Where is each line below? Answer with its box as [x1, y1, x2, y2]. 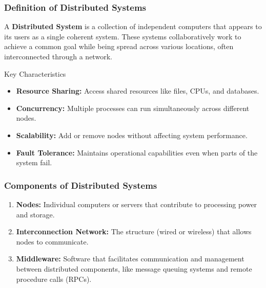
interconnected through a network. [4, 51, 112, 61]
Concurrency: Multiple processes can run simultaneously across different [16, 102, 250, 113]
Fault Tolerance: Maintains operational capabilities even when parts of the [16, 147, 258, 158]
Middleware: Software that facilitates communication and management [16, 253, 244, 264]
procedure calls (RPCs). [16, 273, 92, 284]
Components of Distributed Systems [4, 179, 157, 191]
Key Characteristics [4, 68, 66, 79]
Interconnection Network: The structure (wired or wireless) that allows [16, 226, 252, 237]
